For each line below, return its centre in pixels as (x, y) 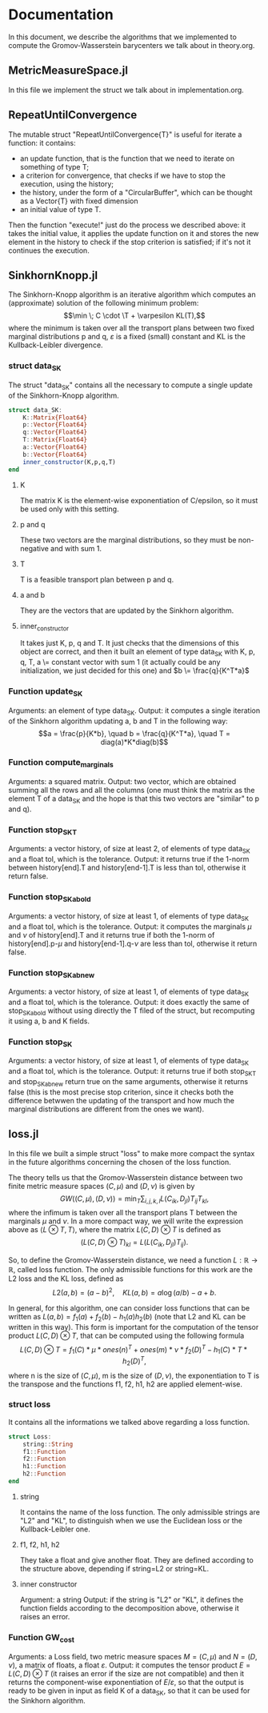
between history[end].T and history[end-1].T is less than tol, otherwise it (127, 868)
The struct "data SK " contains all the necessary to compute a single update (131, 386)
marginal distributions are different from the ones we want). (106, 1109)
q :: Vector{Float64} (55, 432)
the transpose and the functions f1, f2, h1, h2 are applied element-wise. (125, 1384)
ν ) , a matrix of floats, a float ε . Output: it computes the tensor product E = (130, 1665)
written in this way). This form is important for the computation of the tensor (134, 1327)
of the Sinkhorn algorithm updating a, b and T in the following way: (118, 721)
